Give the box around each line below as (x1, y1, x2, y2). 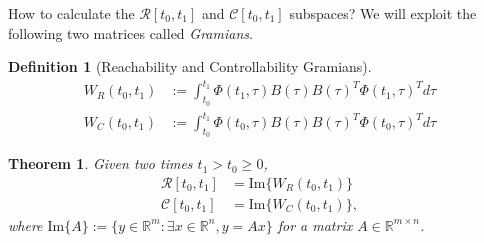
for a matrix (277, 214, 353, 235)
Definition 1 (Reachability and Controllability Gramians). (8, 56, 372, 77)
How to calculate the (8, 3, 135, 23)
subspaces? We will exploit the (289, 3, 477, 23)
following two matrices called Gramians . (8, 22, 253, 43)
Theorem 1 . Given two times (8, 153, 193, 174)
